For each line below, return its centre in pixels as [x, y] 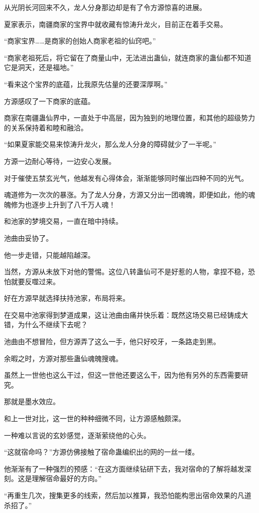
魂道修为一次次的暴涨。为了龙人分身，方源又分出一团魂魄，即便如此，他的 [126, 195]
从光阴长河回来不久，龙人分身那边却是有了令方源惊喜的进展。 [105, 7]
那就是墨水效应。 [32, 401]
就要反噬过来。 [35, 281]
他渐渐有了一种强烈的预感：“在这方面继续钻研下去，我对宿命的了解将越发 [124, 468]
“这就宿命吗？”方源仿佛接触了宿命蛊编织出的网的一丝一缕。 [102, 452]
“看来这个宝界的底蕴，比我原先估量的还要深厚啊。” [86, 84]
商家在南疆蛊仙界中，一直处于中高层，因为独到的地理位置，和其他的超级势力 [129, 118]
